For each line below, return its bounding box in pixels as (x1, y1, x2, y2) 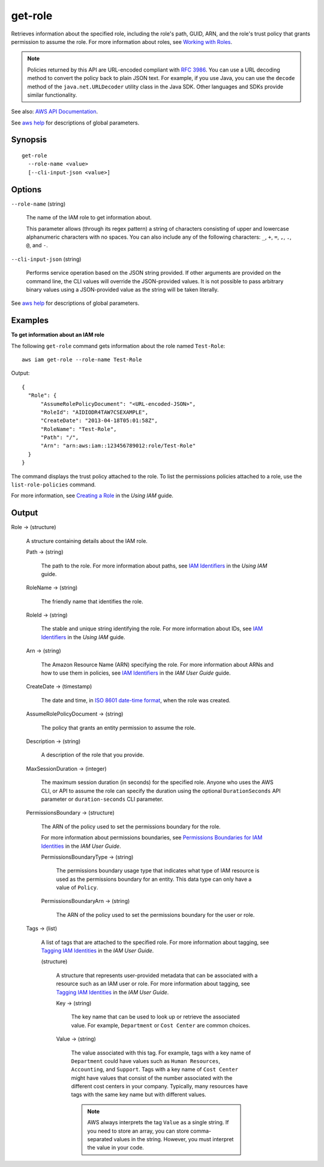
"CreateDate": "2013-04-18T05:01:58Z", (40, 417, 158, 424)
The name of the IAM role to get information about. (26, 214, 152, 221)
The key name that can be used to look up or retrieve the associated (71, 1013, 240, 1020)
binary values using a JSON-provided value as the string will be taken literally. (26, 286, 219, 293)
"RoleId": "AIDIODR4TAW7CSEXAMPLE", (40, 409, 149, 415)
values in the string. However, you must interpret (113, 1136, 234, 1143)
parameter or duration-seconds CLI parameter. (41, 795, 164, 803)
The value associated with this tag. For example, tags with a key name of (71, 1049, 251, 1056)
